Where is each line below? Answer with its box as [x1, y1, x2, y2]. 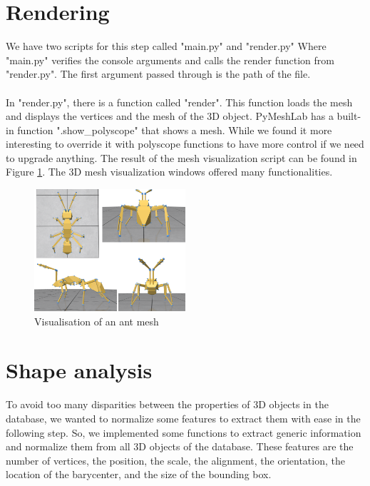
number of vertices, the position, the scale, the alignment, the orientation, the [6, 452, 345, 467]
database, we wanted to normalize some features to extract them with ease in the [6, 410, 361, 425]
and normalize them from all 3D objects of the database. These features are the [6, 439, 354, 454]
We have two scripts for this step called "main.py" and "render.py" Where [6, 39, 327, 54]
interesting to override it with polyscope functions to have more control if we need [6, 136, 364, 151]
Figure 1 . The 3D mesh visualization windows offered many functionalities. [6, 164, 333, 179]
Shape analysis [6, 355, 153, 385]
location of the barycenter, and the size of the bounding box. [6, 467, 272, 482]
